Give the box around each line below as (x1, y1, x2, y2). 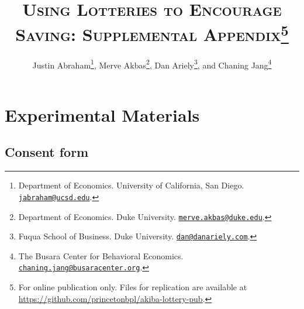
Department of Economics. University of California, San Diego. (18, 179, 244, 191)
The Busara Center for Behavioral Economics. (18, 249, 184, 262)
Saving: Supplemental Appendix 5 (15, 20, 289, 46)
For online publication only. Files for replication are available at (18, 281, 247, 293)
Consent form (5, 143, 89, 161)
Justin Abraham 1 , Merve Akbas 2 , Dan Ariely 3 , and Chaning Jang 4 (32, 57, 272, 71)
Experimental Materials (5, 102, 200, 126)
